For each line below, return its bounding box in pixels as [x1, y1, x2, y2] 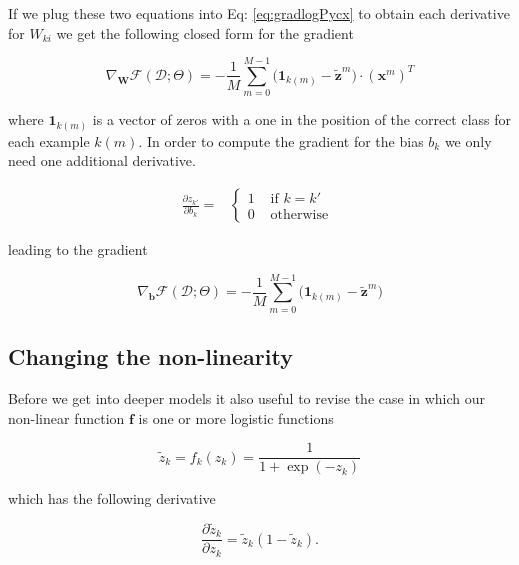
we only [444, 130, 492, 151]
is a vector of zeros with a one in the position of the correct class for [92, 109, 512, 130]
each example [8, 130, 90, 151]
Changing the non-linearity [8, 341, 293, 372]
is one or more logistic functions [138, 407, 334, 428]
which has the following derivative [8, 488, 216, 509]
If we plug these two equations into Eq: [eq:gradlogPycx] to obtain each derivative [8, 3, 510, 23]
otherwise [270, 208, 329, 223]
